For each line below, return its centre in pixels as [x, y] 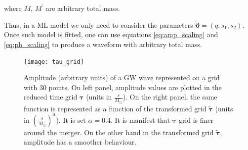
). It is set [71, 120]
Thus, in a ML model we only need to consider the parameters [99, 25]
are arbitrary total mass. [83, 8]
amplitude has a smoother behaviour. [80, 142]
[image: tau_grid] [54, 62]
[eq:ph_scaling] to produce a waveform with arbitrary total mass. [103, 44]
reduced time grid [51, 97]
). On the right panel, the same [170, 97]
